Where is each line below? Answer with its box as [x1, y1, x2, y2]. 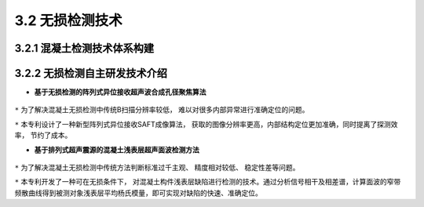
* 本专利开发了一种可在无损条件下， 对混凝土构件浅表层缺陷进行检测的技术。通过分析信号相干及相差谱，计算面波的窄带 [14, 177, 401, 187]
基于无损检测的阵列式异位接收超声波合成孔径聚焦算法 [34, 87, 207, 97]
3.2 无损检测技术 [14, 12, 123, 29]
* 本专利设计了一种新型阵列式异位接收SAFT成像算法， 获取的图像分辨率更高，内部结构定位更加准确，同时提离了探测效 [14, 119, 398, 129]
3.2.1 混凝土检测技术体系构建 [14, 42, 155, 55]
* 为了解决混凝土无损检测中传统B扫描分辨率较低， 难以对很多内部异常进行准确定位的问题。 [14, 105, 309, 114]
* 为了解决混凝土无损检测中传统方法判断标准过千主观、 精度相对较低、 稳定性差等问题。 [14, 163, 300, 172]
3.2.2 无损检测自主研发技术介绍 [14, 67, 168, 80]
